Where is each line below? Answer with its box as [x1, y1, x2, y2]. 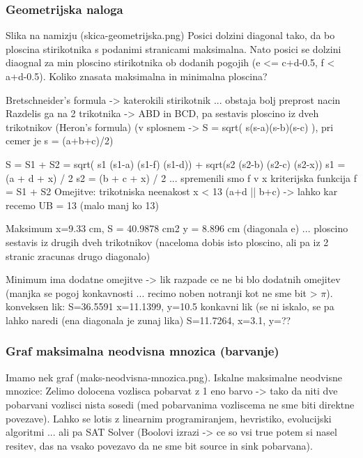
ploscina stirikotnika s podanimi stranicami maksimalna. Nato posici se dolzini [6, 41, 341, 56]
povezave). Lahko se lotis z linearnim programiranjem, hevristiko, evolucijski [6, 411, 332, 425]
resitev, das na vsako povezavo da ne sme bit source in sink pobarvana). [6, 438, 313, 452]
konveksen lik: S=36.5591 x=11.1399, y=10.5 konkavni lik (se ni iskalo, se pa [6, 299, 334, 314]
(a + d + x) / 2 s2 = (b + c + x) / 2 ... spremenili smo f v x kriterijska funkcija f [6, 170, 357, 185]
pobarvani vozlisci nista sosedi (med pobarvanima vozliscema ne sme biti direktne [6, 397, 355, 411]
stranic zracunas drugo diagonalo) [6, 248, 150, 263]
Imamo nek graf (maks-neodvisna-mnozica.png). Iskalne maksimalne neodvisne [6, 369, 343, 384]
